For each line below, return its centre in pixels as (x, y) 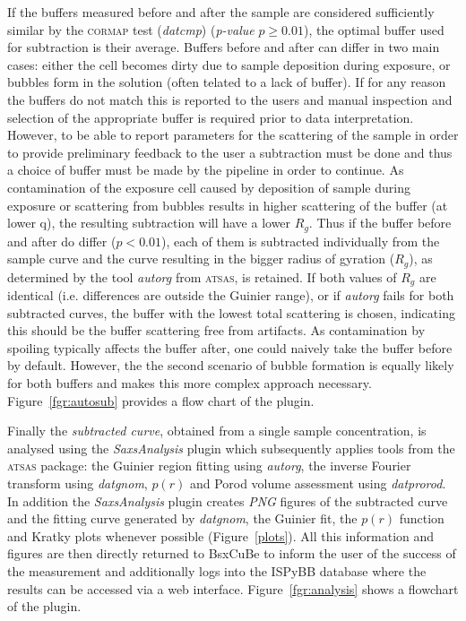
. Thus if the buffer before (380, 223)
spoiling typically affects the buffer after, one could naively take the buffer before (230, 347)
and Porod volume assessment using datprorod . (318, 483)
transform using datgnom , (78, 483)
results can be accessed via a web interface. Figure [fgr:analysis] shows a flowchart (233, 588)
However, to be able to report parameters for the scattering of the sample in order (233, 135)
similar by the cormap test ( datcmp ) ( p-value (131, 29)
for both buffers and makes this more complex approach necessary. (190, 383)
